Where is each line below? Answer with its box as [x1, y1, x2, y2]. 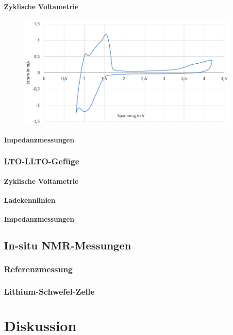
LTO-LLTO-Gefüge [4, 155, 80, 167]
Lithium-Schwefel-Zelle [4, 285, 95, 298]
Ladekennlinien [4, 194, 55, 205]
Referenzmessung [4, 263, 73, 275]
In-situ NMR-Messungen [4, 238, 132, 253]
